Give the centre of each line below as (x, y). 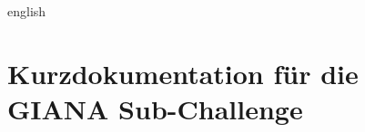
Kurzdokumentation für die (183, 73)
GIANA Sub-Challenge (155, 108)
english (27, 11)
